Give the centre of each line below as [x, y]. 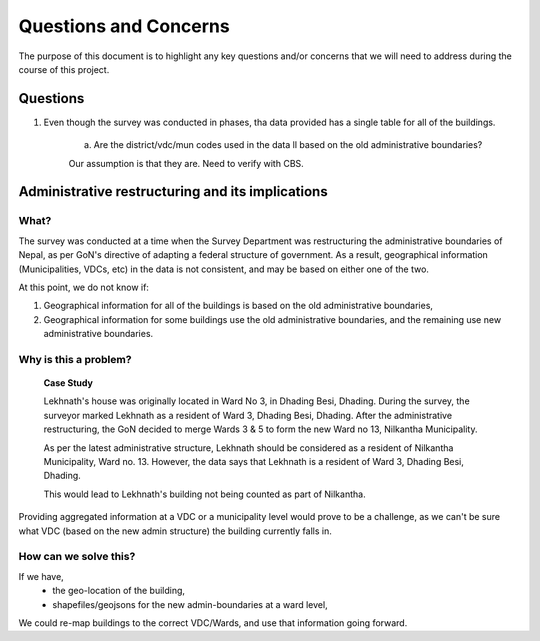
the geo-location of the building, [118, 591]
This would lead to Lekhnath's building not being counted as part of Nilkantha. [204, 494]
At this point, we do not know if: [84, 287]
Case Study [68, 383]
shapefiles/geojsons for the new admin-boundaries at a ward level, [190, 604]
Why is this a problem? [75, 359]
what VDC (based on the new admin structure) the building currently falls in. [175, 531]
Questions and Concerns [124, 26]
